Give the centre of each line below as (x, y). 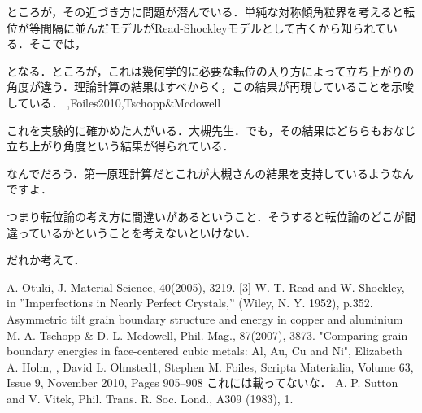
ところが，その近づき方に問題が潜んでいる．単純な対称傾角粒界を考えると (205, 11)
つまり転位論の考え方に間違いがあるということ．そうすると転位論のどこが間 (211, 216)
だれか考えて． (46, 260)
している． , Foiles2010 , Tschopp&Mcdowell (114, 102)
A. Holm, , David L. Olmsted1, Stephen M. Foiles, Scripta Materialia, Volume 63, (210, 366)
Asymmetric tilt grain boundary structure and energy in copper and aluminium (205, 318)
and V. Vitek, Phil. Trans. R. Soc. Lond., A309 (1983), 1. (150, 398)
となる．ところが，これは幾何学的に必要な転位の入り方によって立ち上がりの (211, 70)
